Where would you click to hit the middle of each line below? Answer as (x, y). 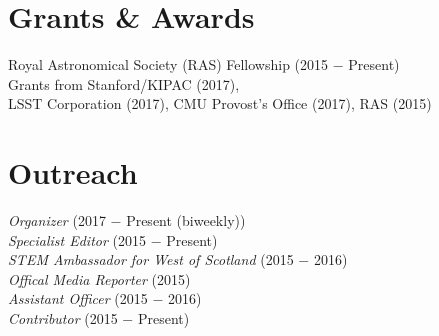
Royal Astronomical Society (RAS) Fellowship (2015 (168, 64)
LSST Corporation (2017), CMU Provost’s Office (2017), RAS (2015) (220, 103)
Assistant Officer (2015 (78, 298)
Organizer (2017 (57, 220)
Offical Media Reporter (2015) (99, 278)
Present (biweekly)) (186, 220)
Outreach (73, 172)
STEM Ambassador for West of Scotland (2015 (151, 259)
